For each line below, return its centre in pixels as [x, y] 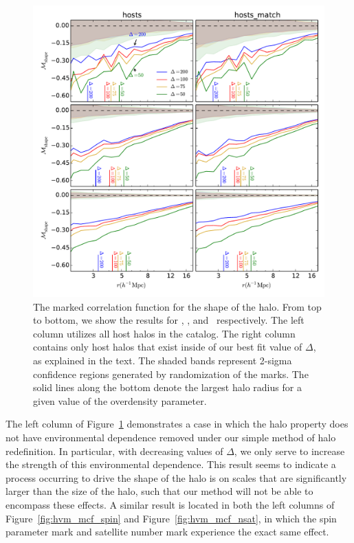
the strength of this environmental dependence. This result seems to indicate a [171, 464]
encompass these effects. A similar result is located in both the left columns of [170, 504]
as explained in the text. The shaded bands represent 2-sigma [163, 360]
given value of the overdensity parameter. [120, 400]
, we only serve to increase [289, 451]
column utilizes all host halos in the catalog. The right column [164, 333]
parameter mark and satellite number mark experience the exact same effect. [167, 532]
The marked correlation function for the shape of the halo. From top [177, 306]
